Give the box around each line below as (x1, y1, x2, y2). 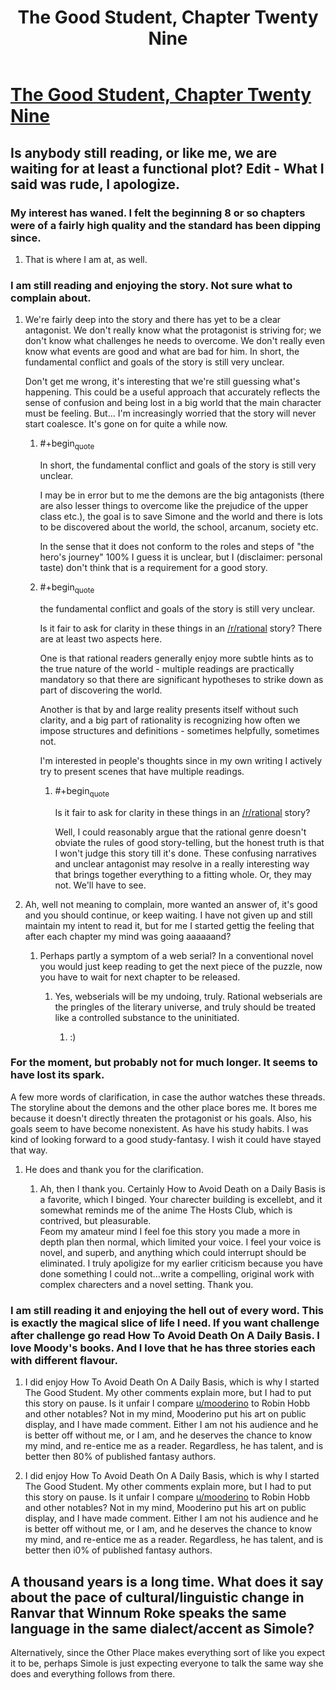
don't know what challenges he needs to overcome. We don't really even (24, 335, 326, 347)
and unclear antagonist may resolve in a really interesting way (54, 857, 310, 870)
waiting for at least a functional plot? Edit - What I (10, 160, 325, 177)
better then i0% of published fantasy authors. (24, 1544, 213, 1556)
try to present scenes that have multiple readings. (39, 765, 245, 777)
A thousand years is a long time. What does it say (10, 1573, 324, 1590)
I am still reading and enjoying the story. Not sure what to (10, 278, 293, 292)
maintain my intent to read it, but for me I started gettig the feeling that (24, 919, 315, 931)
